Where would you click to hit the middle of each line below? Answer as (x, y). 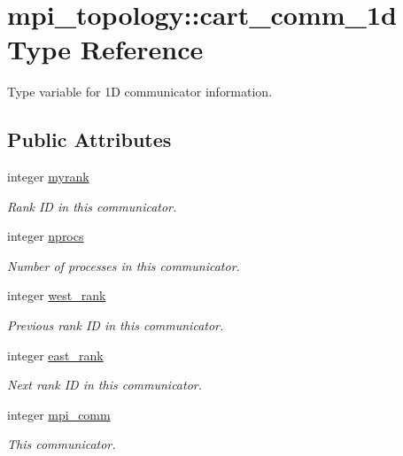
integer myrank (48, 177)
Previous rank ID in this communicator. (116, 325)
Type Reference (105, 49)
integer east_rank (55, 355)
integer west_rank (57, 295)
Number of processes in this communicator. (124, 265)
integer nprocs (46, 236)
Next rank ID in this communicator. (105, 385)
